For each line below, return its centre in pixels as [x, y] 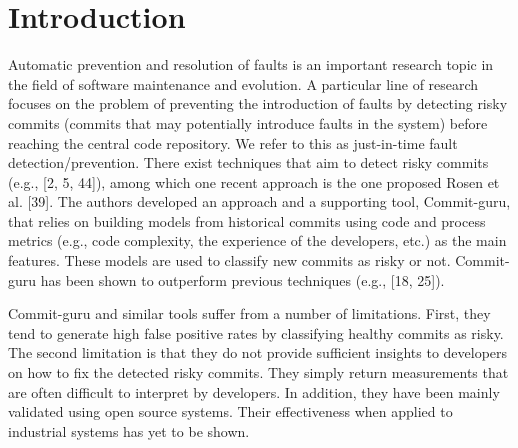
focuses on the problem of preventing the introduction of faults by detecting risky [258, 103]
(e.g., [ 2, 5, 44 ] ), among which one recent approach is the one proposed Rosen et [254, 181]
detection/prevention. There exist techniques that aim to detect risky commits [248, 162]
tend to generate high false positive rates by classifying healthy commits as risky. [256, 332]
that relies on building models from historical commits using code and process [247, 220]
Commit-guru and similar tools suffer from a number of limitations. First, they [249, 313]
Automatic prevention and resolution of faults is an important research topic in [251, 64]
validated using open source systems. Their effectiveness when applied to [230, 411]
